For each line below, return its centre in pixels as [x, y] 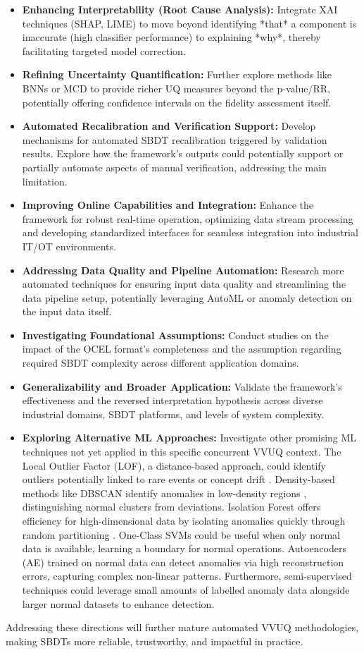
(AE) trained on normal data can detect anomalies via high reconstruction [183, 562]
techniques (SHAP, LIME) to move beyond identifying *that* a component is [189, 23]
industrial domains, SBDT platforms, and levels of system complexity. [173, 414]
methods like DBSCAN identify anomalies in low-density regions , [164, 493]
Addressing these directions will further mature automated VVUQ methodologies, [182, 627]
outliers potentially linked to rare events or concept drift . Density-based [178, 479]
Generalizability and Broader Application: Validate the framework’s [182, 386]
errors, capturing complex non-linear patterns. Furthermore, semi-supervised [187, 576]
